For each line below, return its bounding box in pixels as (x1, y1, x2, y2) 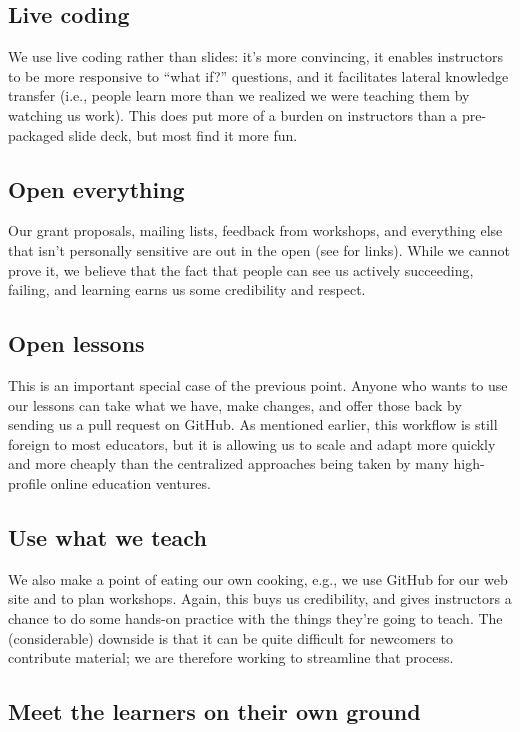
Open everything (8, 173, 185, 204)
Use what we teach (8, 521, 207, 552)
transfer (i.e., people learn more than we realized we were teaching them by (8, 85, 470, 106)
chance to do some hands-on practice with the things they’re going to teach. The (8, 607, 503, 628)
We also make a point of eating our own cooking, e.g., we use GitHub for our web (8, 568, 508, 589)
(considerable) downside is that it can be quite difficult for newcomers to (8, 627, 453, 648)
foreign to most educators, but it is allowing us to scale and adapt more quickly (8, 433, 496, 454)
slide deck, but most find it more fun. (68, 124, 298, 145)
